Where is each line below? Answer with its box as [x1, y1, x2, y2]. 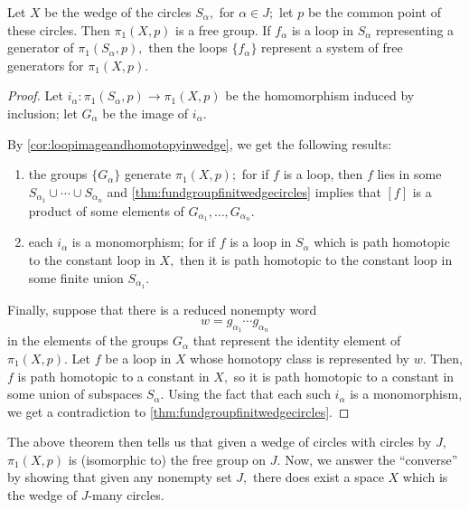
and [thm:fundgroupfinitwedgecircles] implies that [107, 182, 381, 201]
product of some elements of [28, 201, 184, 220]
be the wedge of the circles [44, 3, 192, 21]
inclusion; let [7, 103, 78, 122]
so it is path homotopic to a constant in [233, 366, 455, 385]
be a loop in [105, 348, 172, 367]
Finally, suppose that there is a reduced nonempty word [7, 299, 317, 318]
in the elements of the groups [7, 331, 169, 350]
